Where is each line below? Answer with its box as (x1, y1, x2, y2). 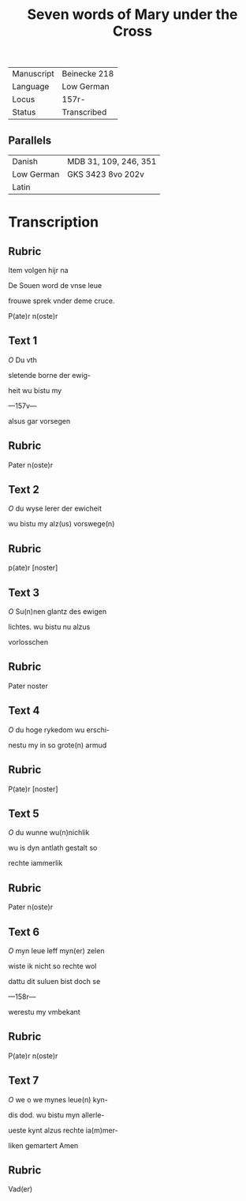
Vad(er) (8, 1184, 33, 1194)
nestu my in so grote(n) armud (8, 740, 107, 750)
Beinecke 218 (61, 69, 114, 80)
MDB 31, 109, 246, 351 (66, 156, 157, 166)
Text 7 (8, 1074, 39, 1087)
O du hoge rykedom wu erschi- (8, 724, 110, 735)
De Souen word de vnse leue (8, 281, 102, 290)
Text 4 (8, 704, 40, 717)
